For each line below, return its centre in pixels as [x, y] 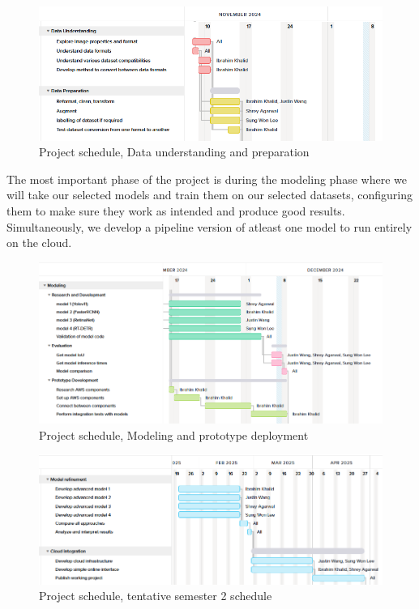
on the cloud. [39, 243]
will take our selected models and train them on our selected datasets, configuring [210, 195]
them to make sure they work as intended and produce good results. [176, 210]
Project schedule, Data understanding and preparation [174, 152]
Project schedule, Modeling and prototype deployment [174, 434]
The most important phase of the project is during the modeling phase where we [207, 179]
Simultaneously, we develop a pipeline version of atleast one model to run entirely [209, 226]
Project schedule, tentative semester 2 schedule [156, 596]
